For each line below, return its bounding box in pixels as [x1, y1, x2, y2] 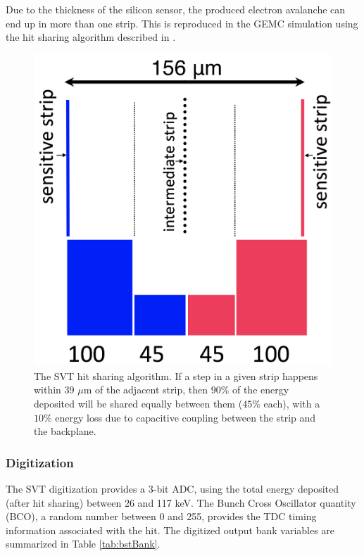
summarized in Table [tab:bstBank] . [6, 536, 161, 551]
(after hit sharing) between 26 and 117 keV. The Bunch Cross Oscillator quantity [6, 495, 356, 510]
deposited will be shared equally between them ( [34, 396, 243, 411]
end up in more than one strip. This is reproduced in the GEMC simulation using [6, 15, 358, 30]
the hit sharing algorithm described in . [6, 30, 176, 44]
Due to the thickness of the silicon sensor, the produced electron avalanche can [6, 2, 346, 16]
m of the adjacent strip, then [83, 382, 208, 397]
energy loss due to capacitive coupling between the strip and [55, 410, 316, 424]
